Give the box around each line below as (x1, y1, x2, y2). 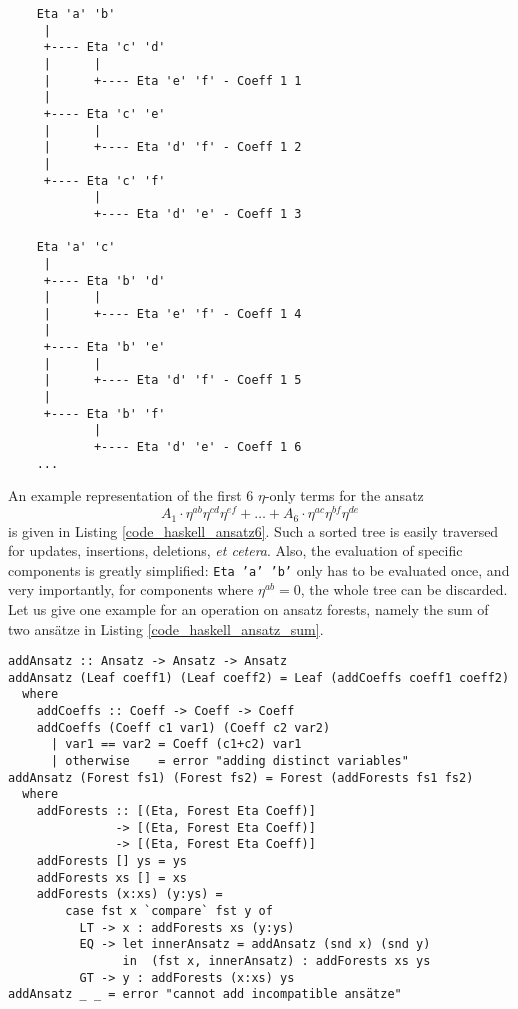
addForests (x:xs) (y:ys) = (36, 887, 223, 902)
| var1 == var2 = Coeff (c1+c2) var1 (50, 737, 302, 752)
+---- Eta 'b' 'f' (43, 406, 166, 421)
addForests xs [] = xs (36, 870, 187, 885)
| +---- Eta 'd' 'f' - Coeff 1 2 (43, 140, 302, 155)
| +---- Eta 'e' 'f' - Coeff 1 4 (43, 306, 302, 321)
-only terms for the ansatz (264, 485, 424, 506)
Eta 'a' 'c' (36, 240, 116, 255)
